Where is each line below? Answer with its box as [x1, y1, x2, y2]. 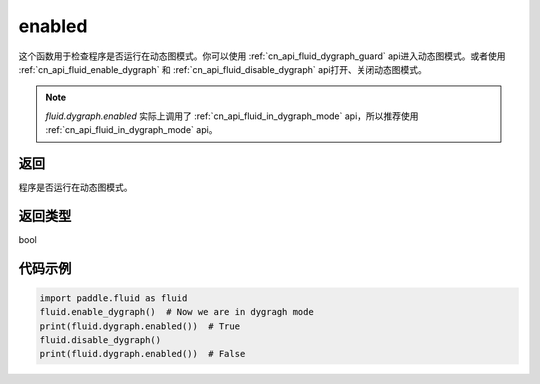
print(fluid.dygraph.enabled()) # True [39, 320, 240, 332]
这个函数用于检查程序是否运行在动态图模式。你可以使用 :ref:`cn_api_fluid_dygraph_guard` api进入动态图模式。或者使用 [18, 50, 506, 62]
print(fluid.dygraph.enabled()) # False [39, 348, 246, 360]
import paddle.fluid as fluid [39, 292, 188, 304]
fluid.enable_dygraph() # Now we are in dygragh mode [39, 306, 314, 318]
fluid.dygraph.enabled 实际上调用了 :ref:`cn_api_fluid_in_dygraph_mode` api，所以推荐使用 [45, 110, 419, 122]
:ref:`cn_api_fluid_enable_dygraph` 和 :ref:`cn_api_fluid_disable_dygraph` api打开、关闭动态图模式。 [18, 63, 427, 75]
